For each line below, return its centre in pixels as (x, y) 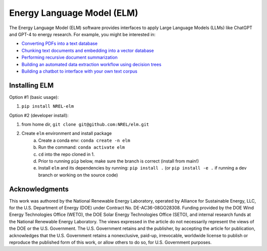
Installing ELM (31, 85)
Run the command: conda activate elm (82, 147)
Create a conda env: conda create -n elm (84, 140)
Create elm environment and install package (67, 133)
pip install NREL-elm (48, 106)
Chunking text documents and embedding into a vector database (88, 50)
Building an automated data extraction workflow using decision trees (91, 64)
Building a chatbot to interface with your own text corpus (80, 71)
